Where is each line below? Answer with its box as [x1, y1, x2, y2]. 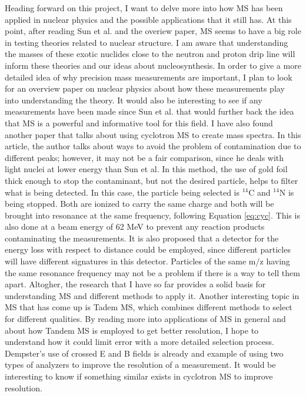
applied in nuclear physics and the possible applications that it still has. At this [5, 13, 292, 25]
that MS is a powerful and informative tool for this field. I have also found [5, 116, 273, 129]
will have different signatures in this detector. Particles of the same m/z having [5, 255, 290, 267]
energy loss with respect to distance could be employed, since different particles [5, 243, 291, 256]
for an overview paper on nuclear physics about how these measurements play [5, 82, 285, 95]
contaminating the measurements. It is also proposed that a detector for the [5, 231, 279, 244]
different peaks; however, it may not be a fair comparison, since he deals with [5, 151, 284, 163]
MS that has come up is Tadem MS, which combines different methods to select [5, 301, 292, 313]
